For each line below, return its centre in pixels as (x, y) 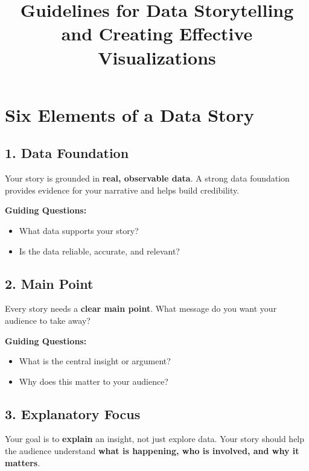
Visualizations (157, 57)
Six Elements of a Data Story (129, 114)
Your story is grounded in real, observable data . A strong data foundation (147, 178)
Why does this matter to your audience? (94, 381)
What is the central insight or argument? (95, 361)
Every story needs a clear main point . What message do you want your (141, 308)
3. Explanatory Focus (73, 413)
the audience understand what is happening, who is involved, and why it (152, 451)
